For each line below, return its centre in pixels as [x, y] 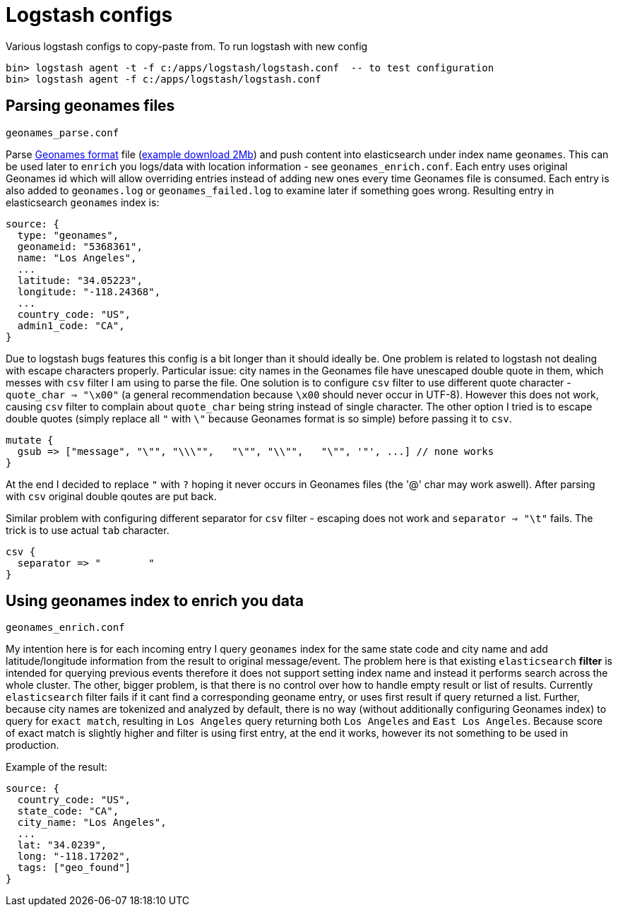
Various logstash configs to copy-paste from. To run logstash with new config [187, 46]
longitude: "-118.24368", [89, 291]
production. [32, 745]
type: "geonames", [68, 235]
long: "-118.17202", [74, 857]
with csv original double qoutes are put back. [111, 496]
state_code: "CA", [68, 811]
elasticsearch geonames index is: [83, 202]
